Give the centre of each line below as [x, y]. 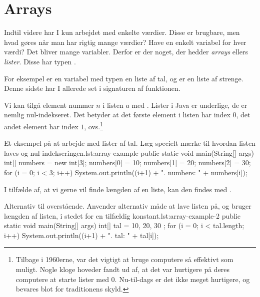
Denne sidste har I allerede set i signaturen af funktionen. [92, 88]
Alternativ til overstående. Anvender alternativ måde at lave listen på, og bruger [128, 206]
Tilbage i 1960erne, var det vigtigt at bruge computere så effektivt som [124, 259]
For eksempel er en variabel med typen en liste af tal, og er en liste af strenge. [124, 78]
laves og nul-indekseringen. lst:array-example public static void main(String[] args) [129, 152]
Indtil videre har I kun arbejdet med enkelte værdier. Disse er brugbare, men [122, 32]
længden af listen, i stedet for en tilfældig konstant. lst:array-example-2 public [122, 215]
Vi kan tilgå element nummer [49, 105]
